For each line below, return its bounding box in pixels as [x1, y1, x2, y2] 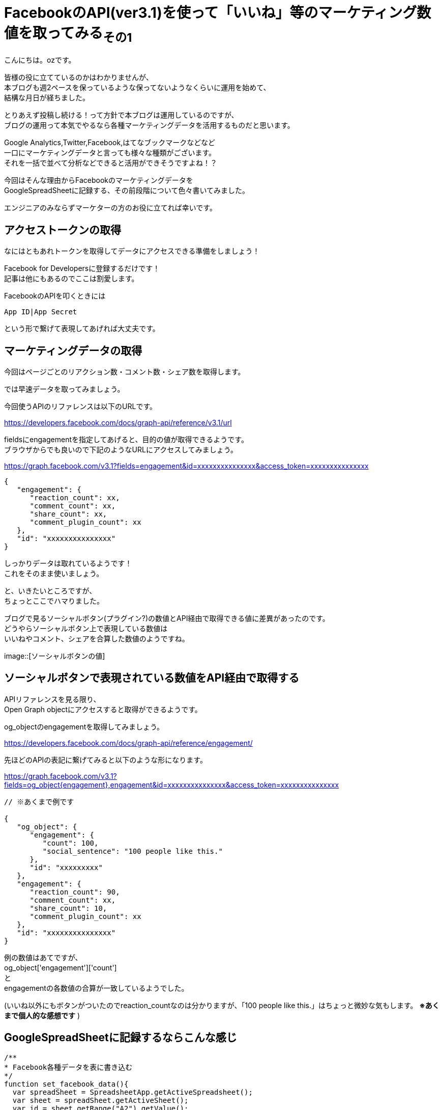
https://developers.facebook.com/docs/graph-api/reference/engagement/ [4, 738, 253, 747]
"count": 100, [42, 838, 99, 847]
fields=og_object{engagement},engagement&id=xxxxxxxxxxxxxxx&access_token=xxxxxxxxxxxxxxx [4, 780, 339, 789]
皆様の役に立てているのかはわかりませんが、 [4, 73, 153, 82]
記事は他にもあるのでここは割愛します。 [4, 274, 139, 283]
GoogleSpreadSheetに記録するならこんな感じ [4, 1031, 237, 1044]
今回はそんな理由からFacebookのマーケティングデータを [4, 176, 193, 185]
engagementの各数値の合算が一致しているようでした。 [4, 983, 189, 992]
